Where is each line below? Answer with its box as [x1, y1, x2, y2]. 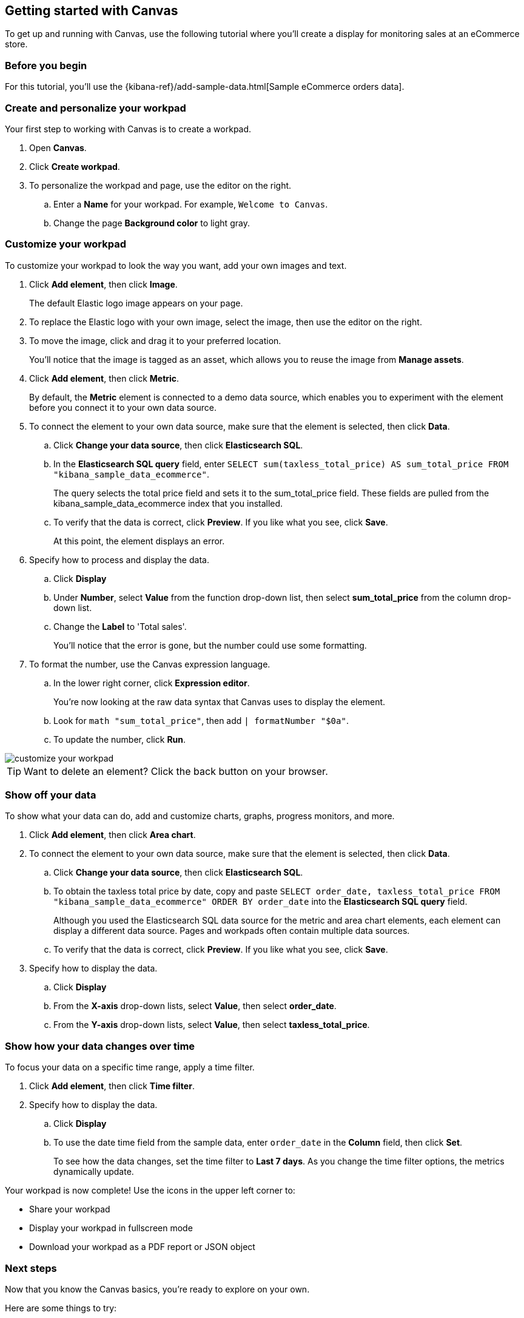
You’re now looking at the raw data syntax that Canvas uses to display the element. [53, 696, 386, 707]
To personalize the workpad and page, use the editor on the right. [29, 180, 292, 191]
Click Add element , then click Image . [29, 279, 178, 289]
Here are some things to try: [5, 1302, 117, 1313]
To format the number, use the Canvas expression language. [29, 658, 270, 669]
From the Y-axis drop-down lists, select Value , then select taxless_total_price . [53, 1019, 370, 1030]
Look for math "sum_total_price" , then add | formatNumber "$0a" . [53, 715, 349, 726]
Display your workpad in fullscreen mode [29, 1223, 193, 1234]
